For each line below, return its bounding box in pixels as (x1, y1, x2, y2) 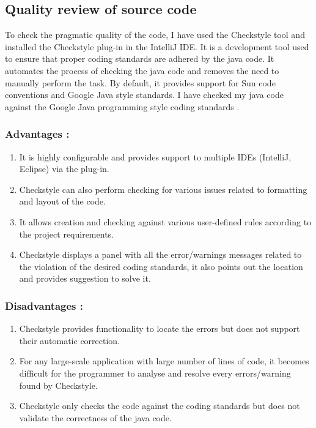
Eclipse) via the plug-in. (19, 162, 109, 175)
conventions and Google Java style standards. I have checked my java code (5, 88, 284, 101)
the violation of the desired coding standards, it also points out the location (19, 260, 303, 272)
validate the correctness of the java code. (19, 411, 172, 424)
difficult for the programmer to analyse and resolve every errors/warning (19, 366, 291, 379)
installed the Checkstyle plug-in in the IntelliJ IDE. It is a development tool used (5, 40, 309, 53)
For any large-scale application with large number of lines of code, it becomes (19, 355, 309, 367)
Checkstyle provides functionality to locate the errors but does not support (19, 322, 300, 335)
